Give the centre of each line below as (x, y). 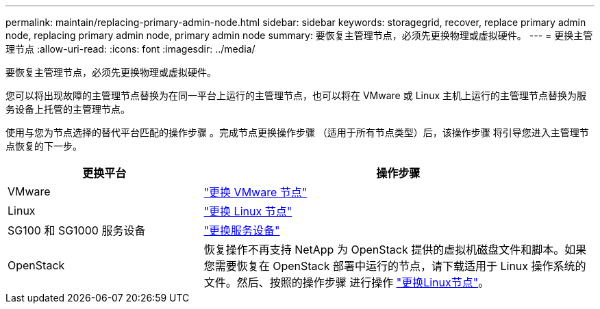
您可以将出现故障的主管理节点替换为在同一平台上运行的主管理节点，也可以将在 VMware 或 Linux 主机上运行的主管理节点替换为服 (296, 95)
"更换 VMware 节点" (255, 192)
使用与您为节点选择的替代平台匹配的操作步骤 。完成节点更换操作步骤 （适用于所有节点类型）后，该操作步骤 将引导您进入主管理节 (297, 132)
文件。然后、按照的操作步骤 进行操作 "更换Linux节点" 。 (347, 282)
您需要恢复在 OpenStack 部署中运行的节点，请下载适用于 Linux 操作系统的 (395, 266)
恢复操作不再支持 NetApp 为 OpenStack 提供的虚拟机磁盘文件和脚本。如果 (395, 250)
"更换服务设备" (242, 230)
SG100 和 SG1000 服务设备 (77, 230)
